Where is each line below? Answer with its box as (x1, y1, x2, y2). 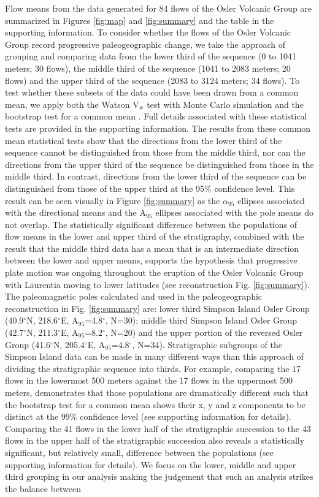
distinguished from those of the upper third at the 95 (5, 181, 205, 194)
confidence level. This (214, 181, 295, 194)
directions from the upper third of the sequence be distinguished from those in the (5, 157, 314, 170)
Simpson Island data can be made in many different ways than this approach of (5, 350, 304, 363)
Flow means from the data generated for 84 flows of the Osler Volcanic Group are (5, 2, 312, 14)
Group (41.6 (5, 338, 51, 351)
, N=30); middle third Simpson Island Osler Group (105, 314, 298, 327)
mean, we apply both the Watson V (5, 97, 139, 110)
